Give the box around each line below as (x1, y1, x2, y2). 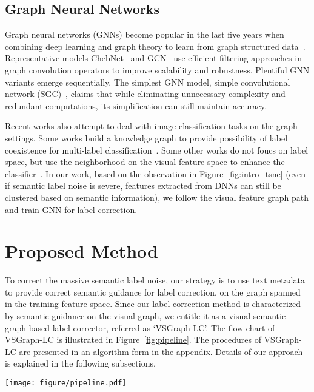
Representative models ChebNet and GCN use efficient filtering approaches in (5, 52, 302, 64)
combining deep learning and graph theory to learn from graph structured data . (5, 39, 306, 52)
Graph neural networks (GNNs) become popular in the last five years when (5, 28, 284, 41)
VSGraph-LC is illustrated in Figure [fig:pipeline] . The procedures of (5, 333, 261, 346)
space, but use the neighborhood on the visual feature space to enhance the (5, 155, 285, 168)
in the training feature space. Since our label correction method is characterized (5, 297, 301, 310)
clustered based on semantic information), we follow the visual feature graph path (5, 191, 309, 203)
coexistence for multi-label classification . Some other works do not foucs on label (5, 143, 309, 156)
